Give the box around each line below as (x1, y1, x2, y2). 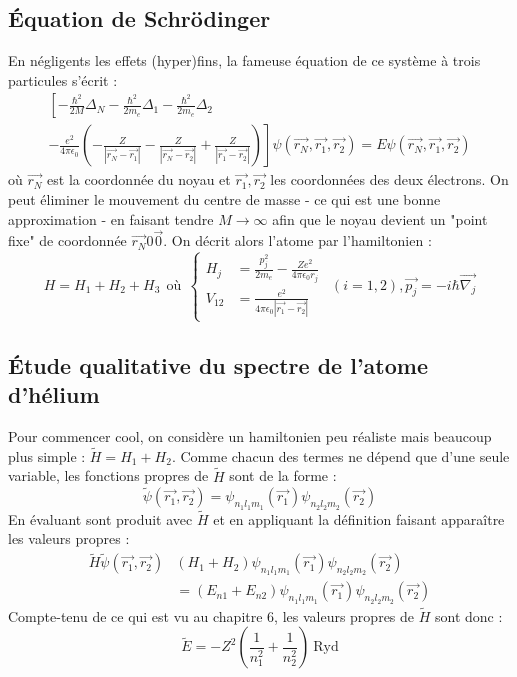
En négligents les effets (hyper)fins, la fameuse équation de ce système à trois (8, 50, 481, 71)
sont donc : (435, 605, 503, 626)
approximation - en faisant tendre (8, 208, 214, 229)
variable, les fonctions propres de (8, 465, 209, 486)
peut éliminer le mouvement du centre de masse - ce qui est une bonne (8, 189, 441, 210)
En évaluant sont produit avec (8, 508, 193, 529)
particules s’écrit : (8, 69, 118, 90)
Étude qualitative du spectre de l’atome (8, 349, 428, 380)
